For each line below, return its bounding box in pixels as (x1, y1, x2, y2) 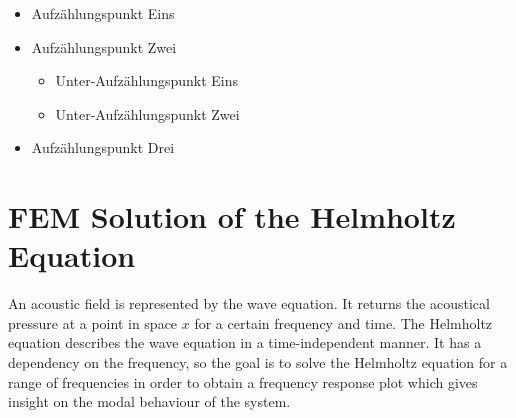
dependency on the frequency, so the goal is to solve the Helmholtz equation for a (8, 352, 508, 373)
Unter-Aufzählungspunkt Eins (55, 70, 239, 91)
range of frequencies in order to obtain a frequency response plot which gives (8, 371, 478, 392)
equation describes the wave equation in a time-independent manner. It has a (8, 332, 482, 353)
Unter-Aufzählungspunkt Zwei (55, 103, 240, 124)
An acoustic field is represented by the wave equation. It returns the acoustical (8, 293, 490, 314)
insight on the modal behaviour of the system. (8, 391, 291, 412)
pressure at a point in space (8, 312, 178, 333)
